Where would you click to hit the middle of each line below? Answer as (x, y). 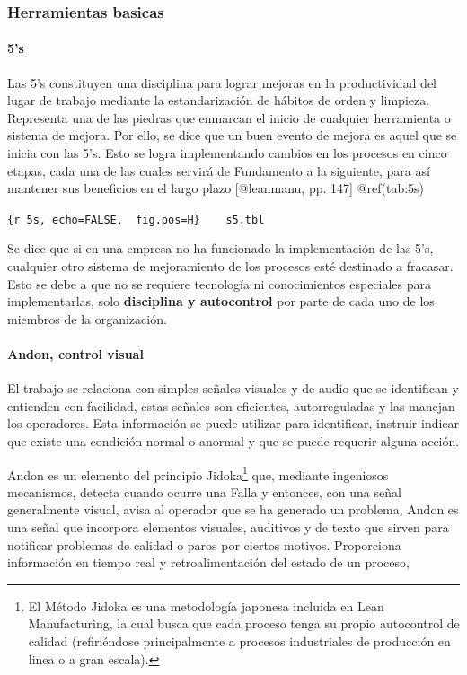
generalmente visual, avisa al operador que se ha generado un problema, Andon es (233, 509)
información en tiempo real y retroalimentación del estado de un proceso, (208, 562)
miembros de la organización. (87, 318)
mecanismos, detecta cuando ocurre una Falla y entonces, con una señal (204, 491)
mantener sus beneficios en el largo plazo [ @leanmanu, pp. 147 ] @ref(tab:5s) (216, 188)
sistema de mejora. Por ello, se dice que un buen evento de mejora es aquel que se (232, 135)
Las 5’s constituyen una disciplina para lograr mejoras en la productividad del (222, 82)
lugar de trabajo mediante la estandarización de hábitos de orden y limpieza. (219, 100)
